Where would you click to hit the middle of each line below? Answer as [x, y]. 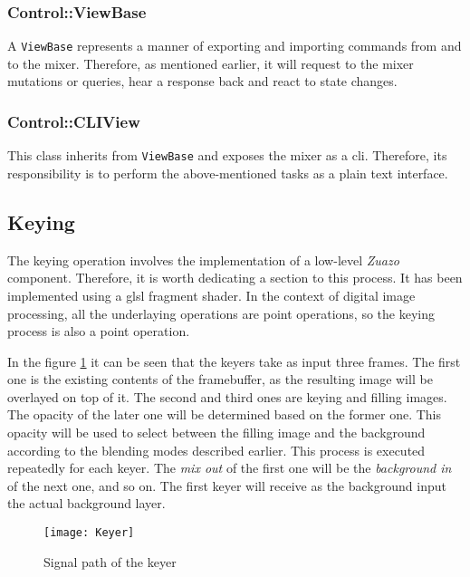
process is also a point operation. [99, 331]
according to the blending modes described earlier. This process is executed [216, 450]
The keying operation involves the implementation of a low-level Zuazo [203, 260]
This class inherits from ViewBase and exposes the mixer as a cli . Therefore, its [227, 155]
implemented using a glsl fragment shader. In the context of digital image [211, 295]
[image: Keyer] [89, 533]
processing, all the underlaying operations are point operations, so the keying [221, 313]
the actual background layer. [86, 503]
